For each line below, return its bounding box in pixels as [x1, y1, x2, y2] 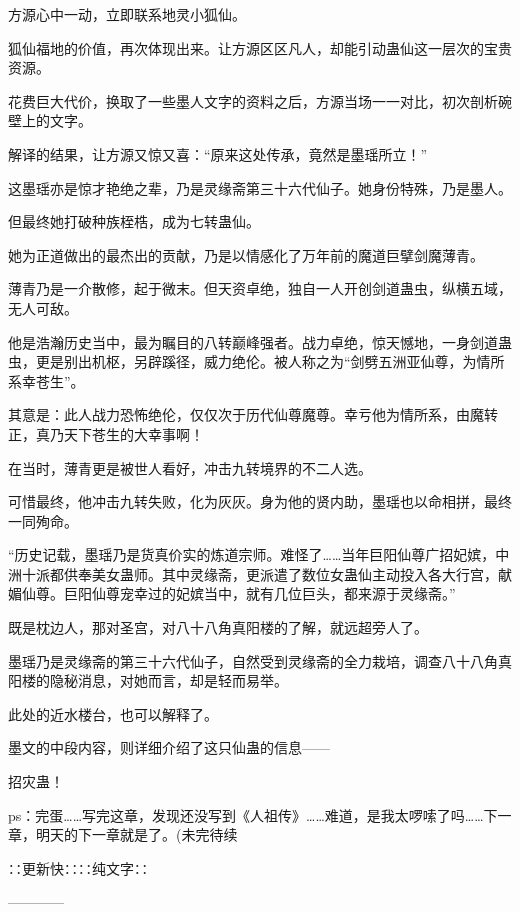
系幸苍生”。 [8, 370, 85, 391]
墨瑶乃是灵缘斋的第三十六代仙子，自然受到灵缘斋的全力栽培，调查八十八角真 [8, 650, 512, 671]
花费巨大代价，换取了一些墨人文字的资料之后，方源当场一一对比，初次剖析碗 [8, 90, 512, 111]
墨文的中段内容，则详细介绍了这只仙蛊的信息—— [8, 737, 330, 758]
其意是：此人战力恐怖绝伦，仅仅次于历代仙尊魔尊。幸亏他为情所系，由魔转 [8, 404, 498, 425]
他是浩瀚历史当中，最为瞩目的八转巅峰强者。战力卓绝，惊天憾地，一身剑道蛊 [8, 331, 512, 352]
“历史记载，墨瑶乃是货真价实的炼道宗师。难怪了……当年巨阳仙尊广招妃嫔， [8, 544, 496, 565]
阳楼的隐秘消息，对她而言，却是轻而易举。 [8, 670, 288, 691]
